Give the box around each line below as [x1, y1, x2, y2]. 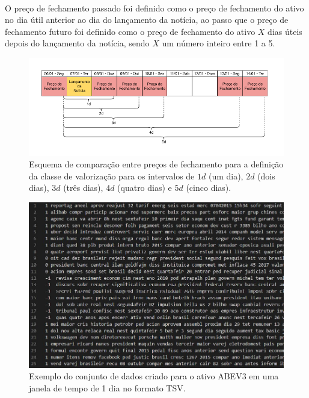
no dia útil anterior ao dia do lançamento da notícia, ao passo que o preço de [5, 13, 289, 26]
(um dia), [208, 169, 243, 182]
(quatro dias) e [117, 181, 172, 194]
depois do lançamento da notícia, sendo [5, 37, 150, 49]
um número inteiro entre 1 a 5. [162, 37, 275, 49]
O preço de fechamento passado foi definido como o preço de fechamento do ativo [5, 1, 304, 14]
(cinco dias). [186, 181, 231, 194]
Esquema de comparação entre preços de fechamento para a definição [29, 158, 284, 170]
